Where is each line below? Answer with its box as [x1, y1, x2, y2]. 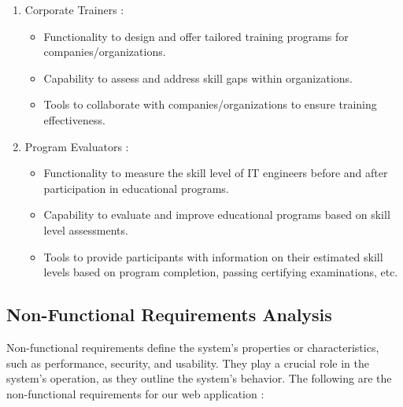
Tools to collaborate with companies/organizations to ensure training [43, 96, 377, 113]
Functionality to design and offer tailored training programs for [43, 28, 349, 44]
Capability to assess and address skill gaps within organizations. [43, 69, 353, 86]
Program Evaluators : [24, 138, 129, 154]
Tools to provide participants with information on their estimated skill [43, 248, 383, 265]
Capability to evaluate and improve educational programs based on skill [43, 206, 390, 223]
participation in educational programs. [43, 179, 229, 196]
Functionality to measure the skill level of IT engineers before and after [43, 165, 388, 181]
